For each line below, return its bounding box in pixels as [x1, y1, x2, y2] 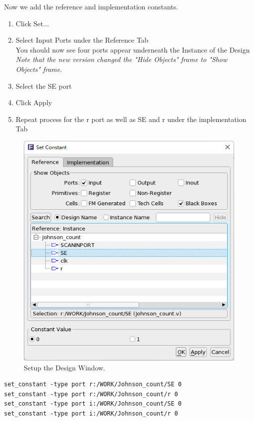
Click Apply [15, 97, 52, 108]
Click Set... [15, 18, 49, 28]
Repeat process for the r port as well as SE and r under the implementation [15, 114, 247, 124]
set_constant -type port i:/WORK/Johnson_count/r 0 [4, 410, 178, 418]
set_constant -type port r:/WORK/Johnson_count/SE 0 [4, 381, 182, 388]
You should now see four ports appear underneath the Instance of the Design [15, 44, 250, 55]
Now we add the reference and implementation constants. [4, 1, 178, 11]
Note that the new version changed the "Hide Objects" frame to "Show [15, 54, 227, 64]
